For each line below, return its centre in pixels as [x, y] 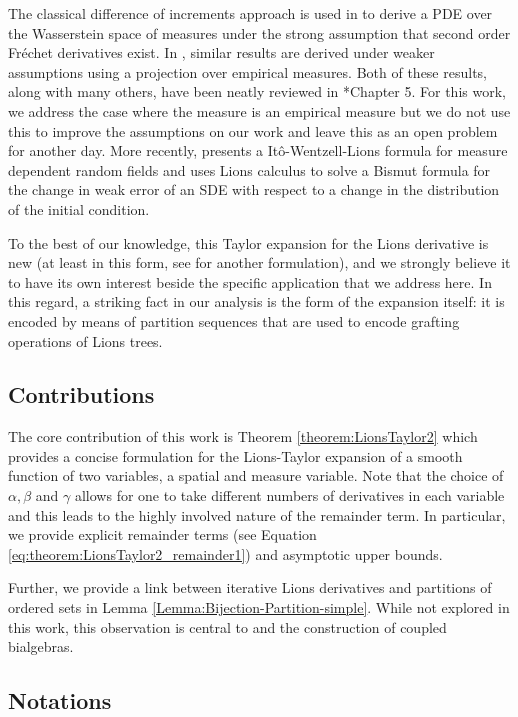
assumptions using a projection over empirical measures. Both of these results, [247, 71]
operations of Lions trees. [85, 340]
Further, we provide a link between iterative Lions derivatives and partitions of [250, 587]
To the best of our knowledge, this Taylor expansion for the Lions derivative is [248, 242]
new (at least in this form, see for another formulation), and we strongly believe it [259, 262]
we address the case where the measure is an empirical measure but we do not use [259, 110]
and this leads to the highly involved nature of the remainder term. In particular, [257, 514]
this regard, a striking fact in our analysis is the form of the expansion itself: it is [256, 301]
